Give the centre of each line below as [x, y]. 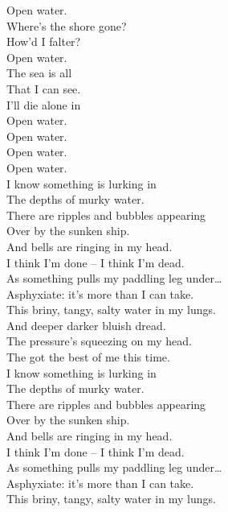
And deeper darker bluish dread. [86, 325]
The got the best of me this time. [88, 357]
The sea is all [39, 73]
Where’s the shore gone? [67, 25]
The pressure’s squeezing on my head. [99, 341]
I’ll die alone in [44, 104]
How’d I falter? [44, 41]
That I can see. [44, 88]
